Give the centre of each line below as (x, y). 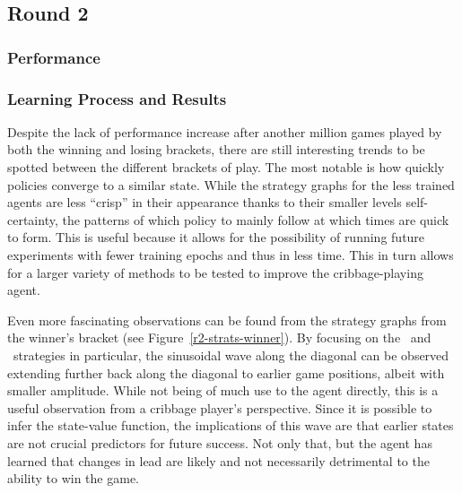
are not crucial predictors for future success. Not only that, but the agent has (220, 442)
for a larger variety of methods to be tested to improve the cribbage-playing (215, 272)
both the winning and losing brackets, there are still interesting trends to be (216, 149)
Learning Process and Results (117, 98)
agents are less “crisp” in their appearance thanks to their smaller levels (205, 202)
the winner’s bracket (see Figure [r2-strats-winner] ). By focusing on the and (219, 337)
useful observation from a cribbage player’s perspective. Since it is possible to (220, 407)
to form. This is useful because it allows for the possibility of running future (216, 237)
